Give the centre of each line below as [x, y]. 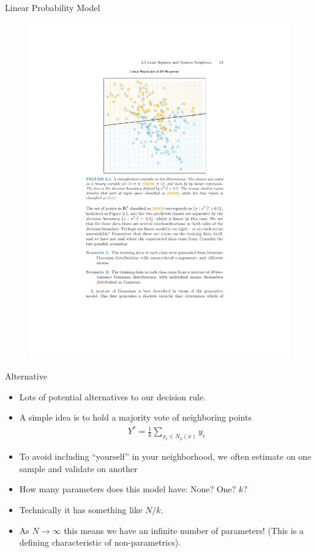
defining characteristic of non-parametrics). [100, 542]
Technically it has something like [81, 510]
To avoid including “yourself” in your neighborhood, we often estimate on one [165, 456]
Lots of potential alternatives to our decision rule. [113, 396]
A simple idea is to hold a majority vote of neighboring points [135, 417]
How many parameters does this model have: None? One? [128, 489]
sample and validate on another [78, 468]
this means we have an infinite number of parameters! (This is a [184, 530]
